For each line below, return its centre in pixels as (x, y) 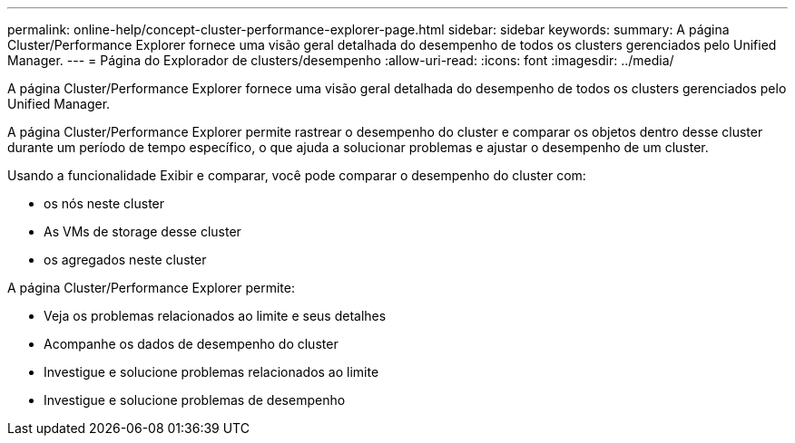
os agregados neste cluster (125, 260)
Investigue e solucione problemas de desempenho (195, 400)
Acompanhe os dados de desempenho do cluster (191, 344)
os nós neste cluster (104, 203)
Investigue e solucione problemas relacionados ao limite (211, 372)
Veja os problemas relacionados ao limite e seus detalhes (215, 316)
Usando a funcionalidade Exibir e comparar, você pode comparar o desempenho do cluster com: (297, 175)
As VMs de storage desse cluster (142, 231)
